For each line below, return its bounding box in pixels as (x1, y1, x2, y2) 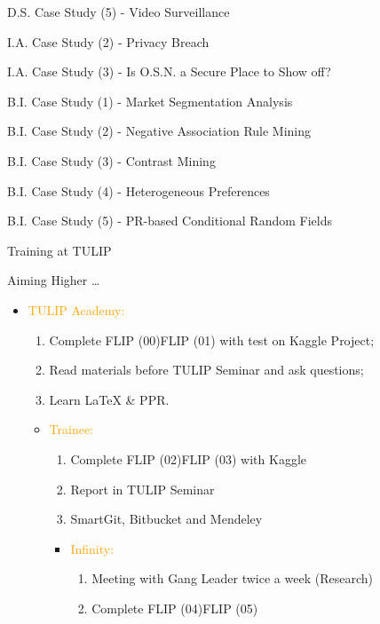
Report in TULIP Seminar (70, 479, 215, 498)
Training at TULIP (7, 241, 112, 259)
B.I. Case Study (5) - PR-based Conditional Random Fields (7, 211, 332, 230)
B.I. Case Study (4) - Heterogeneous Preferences (7, 181, 270, 200)
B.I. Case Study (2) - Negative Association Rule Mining (7, 122, 312, 140)
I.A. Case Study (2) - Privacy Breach (7, 32, 210, 51)
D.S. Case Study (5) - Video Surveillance (7, 3, 230, 20)
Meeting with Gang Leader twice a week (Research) (91, 569, 373, 588)
